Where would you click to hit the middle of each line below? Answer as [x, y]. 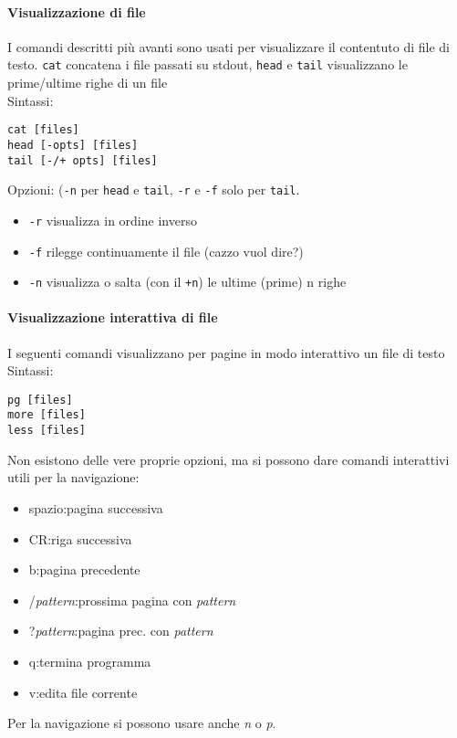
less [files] [47, 431]
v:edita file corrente [83, 692]
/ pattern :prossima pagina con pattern [132, 600]
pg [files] [40, 400]
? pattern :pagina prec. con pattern [121, 631]
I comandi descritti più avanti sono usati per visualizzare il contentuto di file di [228, 46]
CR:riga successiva [80, 538]
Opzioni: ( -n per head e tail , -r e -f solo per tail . [154, 190]
